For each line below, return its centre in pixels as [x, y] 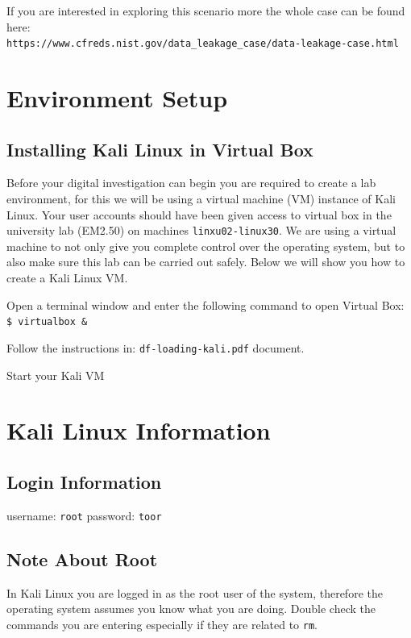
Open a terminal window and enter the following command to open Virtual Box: [205, 304]
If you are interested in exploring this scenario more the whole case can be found [206, 10]
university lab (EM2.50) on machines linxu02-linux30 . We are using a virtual [201, 230]
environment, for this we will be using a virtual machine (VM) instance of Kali [201, 199]
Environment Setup [117, 98]
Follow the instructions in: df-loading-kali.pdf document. [156, 347]
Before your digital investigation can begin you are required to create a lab [191, 183]
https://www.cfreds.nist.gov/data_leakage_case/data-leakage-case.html [203, 44]
